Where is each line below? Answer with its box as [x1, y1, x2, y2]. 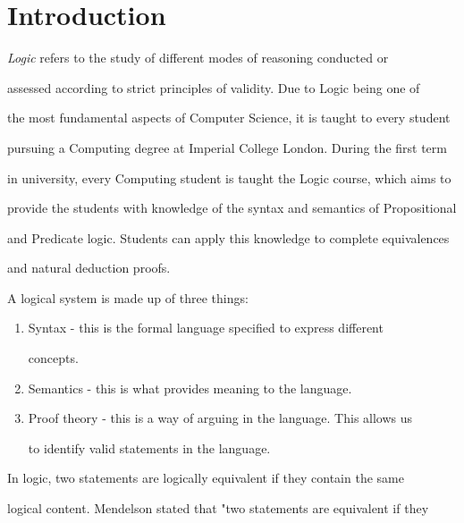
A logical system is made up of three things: [7, 288, 249, 307]
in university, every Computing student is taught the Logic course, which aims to [7, 168, 451, 187]
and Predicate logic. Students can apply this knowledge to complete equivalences [7, 228, 450, 247]
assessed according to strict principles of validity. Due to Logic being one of [7, 78, 420, 97]
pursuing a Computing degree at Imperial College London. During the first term [7, 138, 447, 156]
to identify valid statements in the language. [28, 438, 271, 457]
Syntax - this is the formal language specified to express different [28, 318, 384, 337]
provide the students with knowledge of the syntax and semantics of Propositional [7, 198, 457, 217]
